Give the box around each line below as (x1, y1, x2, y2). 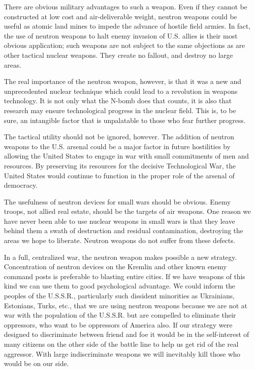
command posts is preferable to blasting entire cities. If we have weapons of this (4, 271, 245, 281)
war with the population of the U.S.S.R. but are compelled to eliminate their (4, 310, 236, 320)
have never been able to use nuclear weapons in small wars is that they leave (4, 215, 235, 226)
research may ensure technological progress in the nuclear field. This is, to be (4, 105, 236, 115)
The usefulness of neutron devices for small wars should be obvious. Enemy (4, 196, 231, 206)
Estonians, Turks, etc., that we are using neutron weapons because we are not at (4, 300, 248, 310)
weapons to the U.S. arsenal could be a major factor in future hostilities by (4, 141, 231, 151)
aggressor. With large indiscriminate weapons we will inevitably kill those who (4, 348, 241, 359)
